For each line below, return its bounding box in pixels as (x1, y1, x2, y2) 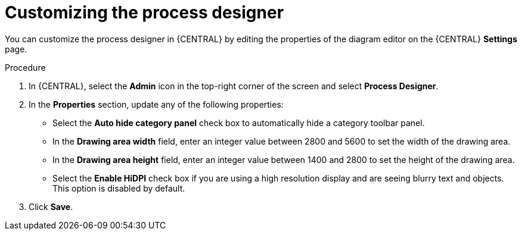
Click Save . (29, 201, 73, 212)
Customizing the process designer (5, 2, 284, 23)
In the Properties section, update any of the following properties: (29, 99, 284, 109)
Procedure (5, 62, 46, 73)
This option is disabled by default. (52, 183, 185, 193)
